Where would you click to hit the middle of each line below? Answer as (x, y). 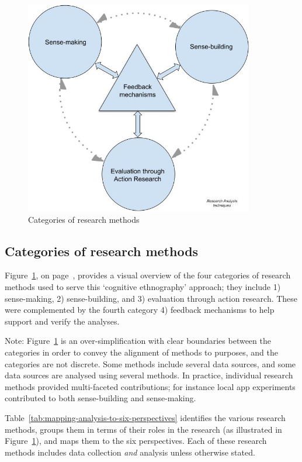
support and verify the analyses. (62, 321)
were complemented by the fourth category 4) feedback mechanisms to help (140, 310)
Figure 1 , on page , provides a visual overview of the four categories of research (148, 275)
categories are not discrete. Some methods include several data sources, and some (150, 363)
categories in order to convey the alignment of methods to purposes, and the (141, 352)
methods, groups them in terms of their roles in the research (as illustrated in (143, 429)
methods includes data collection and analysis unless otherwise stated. (130, 452)
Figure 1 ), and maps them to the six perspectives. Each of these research (136, 441)
